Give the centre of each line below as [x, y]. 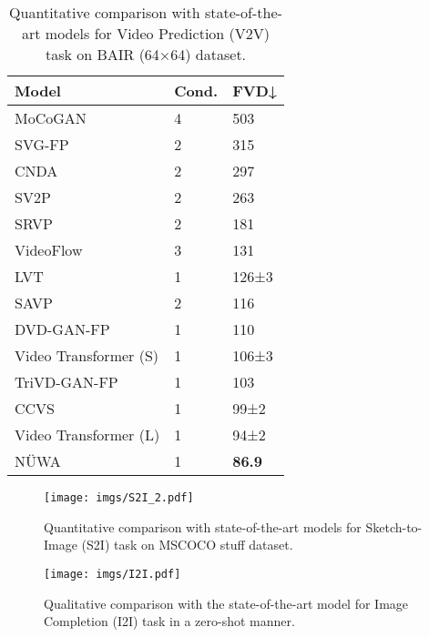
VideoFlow [49, 250]
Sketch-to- [394, 526]
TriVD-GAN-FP [66, 382]
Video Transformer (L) [87, 435]
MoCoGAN [51, 118]
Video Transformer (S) [87, 355]
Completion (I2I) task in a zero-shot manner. [169, 621]
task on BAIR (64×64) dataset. [146, 54]
